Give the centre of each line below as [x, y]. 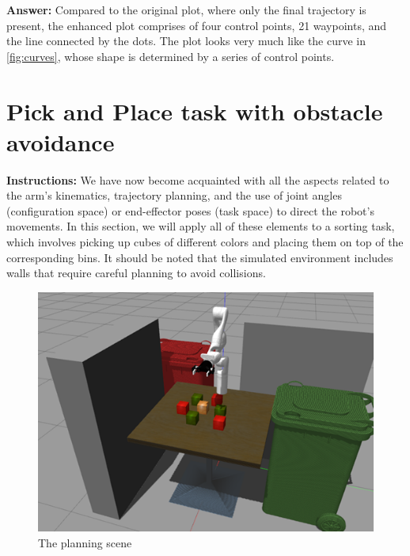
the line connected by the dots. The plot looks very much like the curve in [186, 41]
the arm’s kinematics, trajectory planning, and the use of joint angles [174, 195]
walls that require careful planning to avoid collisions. [136, 273]
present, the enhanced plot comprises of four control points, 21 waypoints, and [197, 25]
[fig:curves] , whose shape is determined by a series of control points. [171, 56]
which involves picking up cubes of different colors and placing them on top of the [205, 242]
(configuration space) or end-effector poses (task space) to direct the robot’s [190, 210]
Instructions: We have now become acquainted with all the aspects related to [198, 179]
